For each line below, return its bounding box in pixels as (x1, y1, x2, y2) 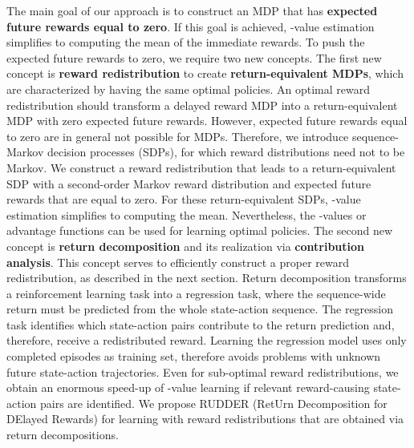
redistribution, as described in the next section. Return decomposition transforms (6, 269, 407, 286)
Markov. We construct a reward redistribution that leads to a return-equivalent (6, 159, 396, 176)
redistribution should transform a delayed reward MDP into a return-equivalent (6, 96, 398, 113)
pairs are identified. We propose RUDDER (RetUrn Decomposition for (39, 394, 388, 411)
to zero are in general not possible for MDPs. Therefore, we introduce (6, 127, 349, 144)
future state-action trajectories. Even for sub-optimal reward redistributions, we (6, 363, 399, 380)
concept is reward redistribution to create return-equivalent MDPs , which (6, 65, 404, 82)
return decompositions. (6, 426, 119, 443)
